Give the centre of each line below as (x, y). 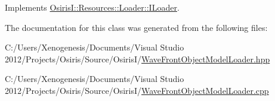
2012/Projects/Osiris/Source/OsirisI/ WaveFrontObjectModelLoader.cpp (137, 90)
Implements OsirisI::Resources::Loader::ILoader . (92, 7)
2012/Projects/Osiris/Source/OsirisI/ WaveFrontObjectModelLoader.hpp (137, 59)
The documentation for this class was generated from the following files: (136, 27)
